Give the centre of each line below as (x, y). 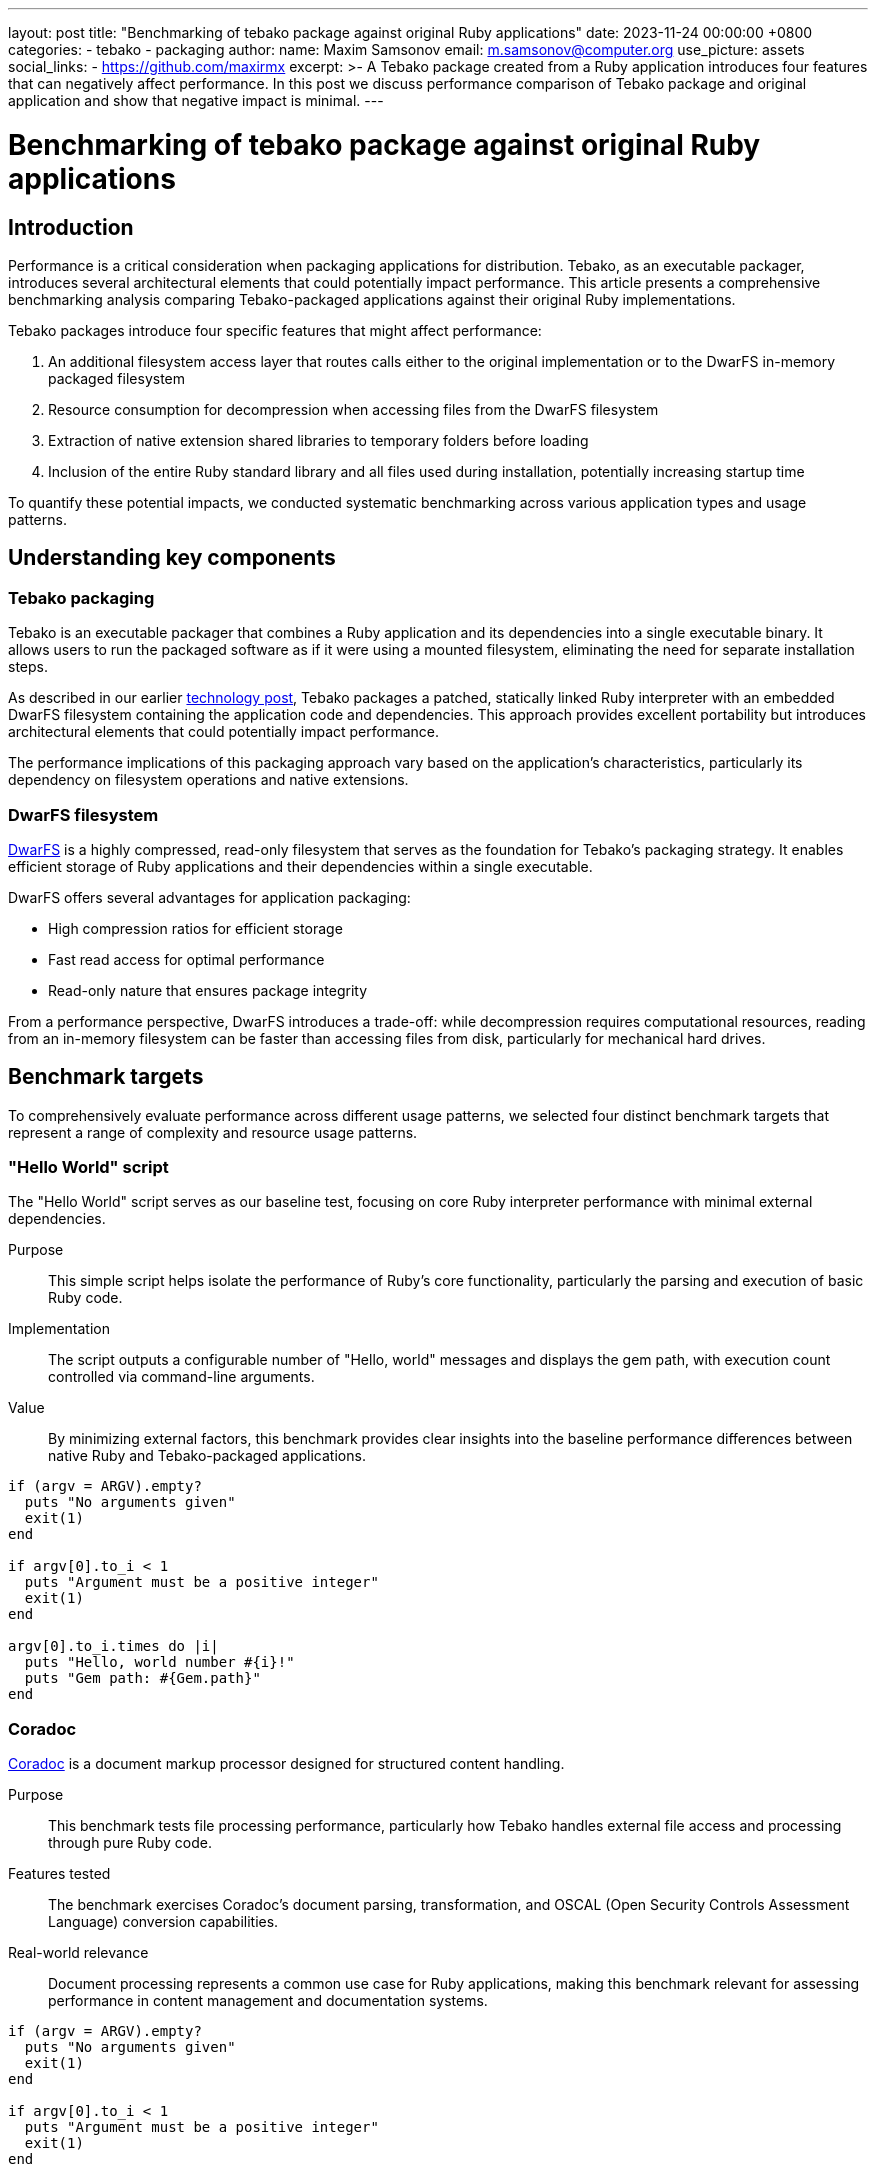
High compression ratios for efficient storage (195, 928)
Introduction (71, 227)
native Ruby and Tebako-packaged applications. (207, 1456)
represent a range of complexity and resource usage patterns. (213, 1132)
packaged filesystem (117, 378)
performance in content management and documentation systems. (268, 2001)
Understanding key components (172, 558)
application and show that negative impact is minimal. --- (196, 100)
